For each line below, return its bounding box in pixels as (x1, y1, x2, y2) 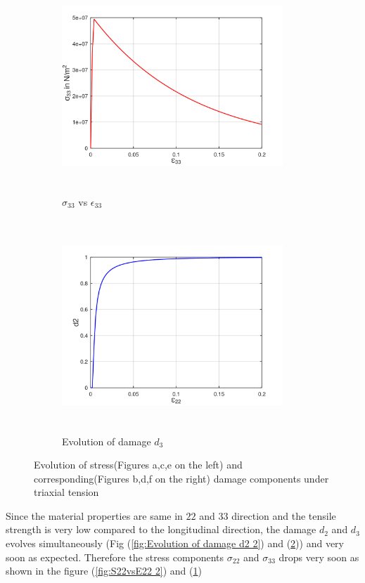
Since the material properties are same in (6, 508, 183, 523)
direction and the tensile (231, 508, 336, 523)
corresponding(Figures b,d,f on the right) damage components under (34, 471, 329, 485)
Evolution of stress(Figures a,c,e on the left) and (34, 457, 243, 472)
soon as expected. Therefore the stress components (6, 549, 224, 564)
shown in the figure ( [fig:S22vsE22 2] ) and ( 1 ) (6, 563, 202, 578)
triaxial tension (34, 485, 99, 499)
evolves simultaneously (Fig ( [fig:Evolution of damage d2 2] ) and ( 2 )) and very (6, 536, 344, 551)
